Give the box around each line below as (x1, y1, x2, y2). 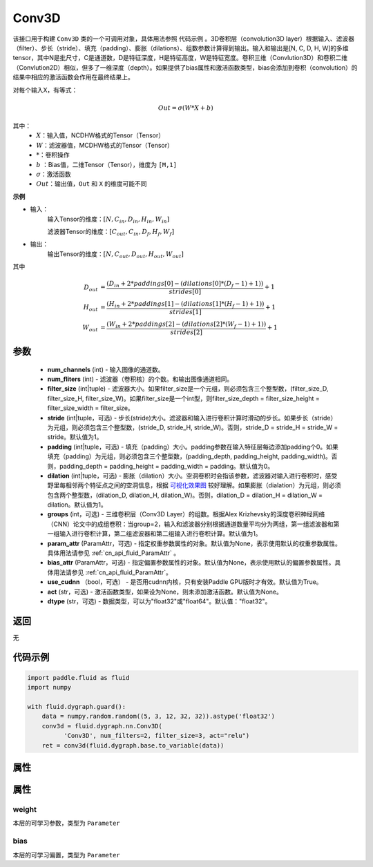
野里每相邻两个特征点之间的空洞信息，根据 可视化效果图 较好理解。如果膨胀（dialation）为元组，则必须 (47, 481, 341, 489)
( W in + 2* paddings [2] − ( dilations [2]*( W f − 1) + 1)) (106, 320, 267, 329)
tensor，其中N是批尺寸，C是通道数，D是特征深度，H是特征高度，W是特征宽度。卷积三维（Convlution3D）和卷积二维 (12, 54, 348, 62)
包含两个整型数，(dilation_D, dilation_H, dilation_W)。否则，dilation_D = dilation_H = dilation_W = (47, 491, 323, 499)
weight (12, 805, 37, 815)
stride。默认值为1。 (47, 433, 103, 441)
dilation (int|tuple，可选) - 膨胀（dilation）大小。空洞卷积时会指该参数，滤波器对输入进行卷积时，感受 (47, 471, 338, 480)
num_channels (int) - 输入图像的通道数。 (47, 365, 165, 373)
